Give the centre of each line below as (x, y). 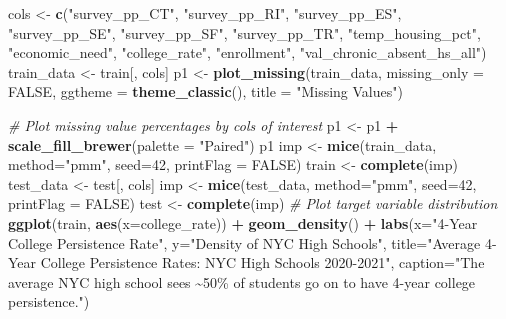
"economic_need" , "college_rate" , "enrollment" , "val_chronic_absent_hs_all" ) (247, 52)
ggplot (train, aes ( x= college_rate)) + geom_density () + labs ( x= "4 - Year (243, 222)
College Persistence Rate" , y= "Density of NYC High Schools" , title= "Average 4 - (252, 242)
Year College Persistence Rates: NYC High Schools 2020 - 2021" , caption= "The (246, 262)
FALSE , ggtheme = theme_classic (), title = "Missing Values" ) (205, 91)
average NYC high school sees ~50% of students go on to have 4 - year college (242, 281)
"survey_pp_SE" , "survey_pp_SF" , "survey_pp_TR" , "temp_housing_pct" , (244, 32)
